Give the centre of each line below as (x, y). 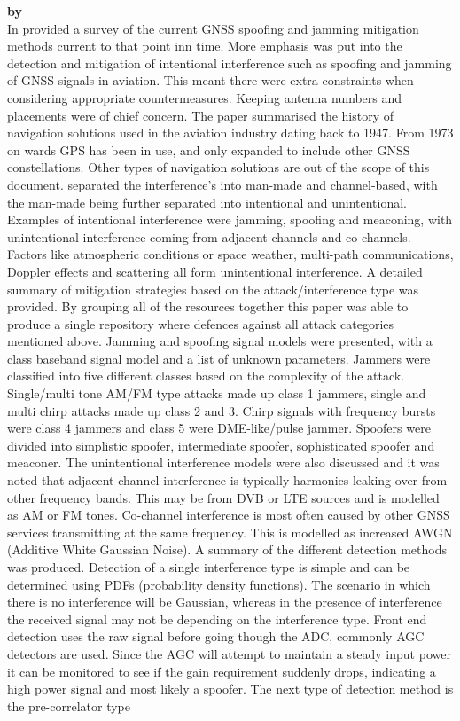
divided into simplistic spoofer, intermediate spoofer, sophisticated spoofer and (221, 445)
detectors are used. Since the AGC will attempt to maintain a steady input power (229, 653)
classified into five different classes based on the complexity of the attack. (206, 376)
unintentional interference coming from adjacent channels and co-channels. (209, 236)
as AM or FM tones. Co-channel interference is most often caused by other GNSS (229, 515)
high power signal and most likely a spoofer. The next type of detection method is (230, 689)
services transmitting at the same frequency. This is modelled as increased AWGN (230, 532)
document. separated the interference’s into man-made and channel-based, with (222, 184)
